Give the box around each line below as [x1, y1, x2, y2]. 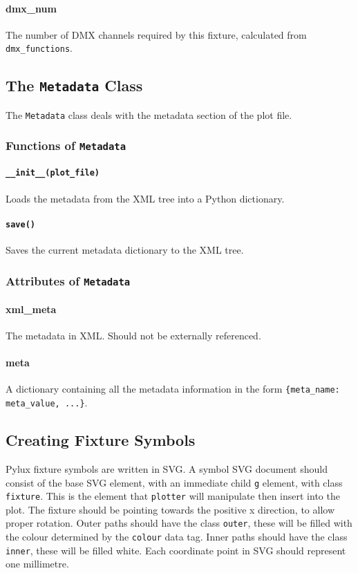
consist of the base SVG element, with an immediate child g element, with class [6, 475, 343, 489]
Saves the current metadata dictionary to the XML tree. [6, 243, 244, 257]
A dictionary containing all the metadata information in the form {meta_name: [6, 382, 340, 396]
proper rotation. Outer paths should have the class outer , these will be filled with [6, 516, 352, 530]
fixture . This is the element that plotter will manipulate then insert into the [6, 489, 340, 503]
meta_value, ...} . [6, 395, 88, 410]
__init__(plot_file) [6, 168, 100, 178]
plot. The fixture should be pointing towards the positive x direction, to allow [6, 502, 335, 516]
